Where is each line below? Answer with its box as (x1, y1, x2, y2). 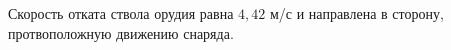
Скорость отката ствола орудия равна (8, 3, 234, 23)
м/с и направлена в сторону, (269, 3, 444, 23)
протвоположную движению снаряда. (8, 22, 234, 43)
